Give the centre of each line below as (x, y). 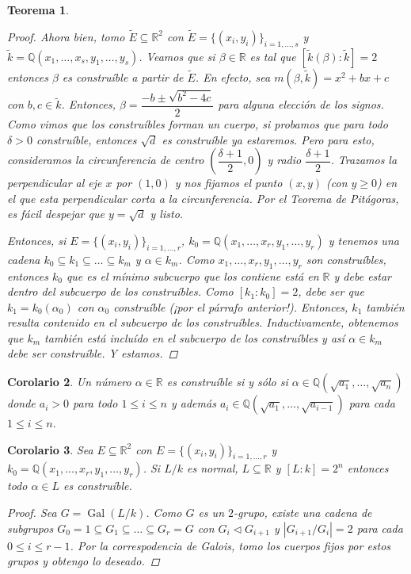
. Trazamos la (364, 160)
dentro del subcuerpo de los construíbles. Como (120, 291)
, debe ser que (331, 291)
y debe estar (363, 276)
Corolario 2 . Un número (69, 382)
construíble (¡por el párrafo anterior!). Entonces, (231, 306)
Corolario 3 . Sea (50, 449)
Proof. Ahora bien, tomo (66, 36)
